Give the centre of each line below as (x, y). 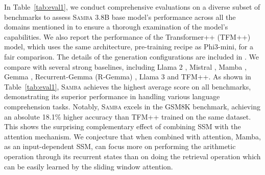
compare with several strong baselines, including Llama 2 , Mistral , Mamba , (125, 66)
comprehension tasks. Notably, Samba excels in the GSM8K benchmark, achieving (132, 106)
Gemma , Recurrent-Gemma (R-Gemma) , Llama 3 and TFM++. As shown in (128, 77)
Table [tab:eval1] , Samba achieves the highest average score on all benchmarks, (128, 86)
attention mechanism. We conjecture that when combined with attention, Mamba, (132, 136)
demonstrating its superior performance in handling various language (112, 96)
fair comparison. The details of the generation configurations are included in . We (132, 56)
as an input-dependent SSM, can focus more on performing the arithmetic (120, 146)
